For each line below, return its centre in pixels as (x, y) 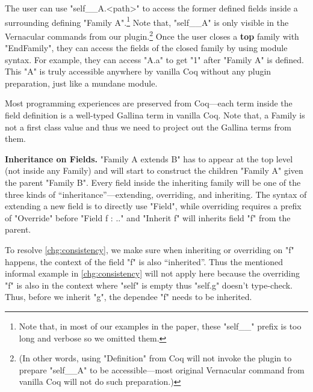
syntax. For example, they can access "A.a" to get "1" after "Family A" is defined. (154, 59)
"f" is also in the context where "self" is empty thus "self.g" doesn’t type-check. (149, 285)
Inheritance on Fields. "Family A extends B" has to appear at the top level (149, 158)
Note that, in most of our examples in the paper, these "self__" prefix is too (160, 326)
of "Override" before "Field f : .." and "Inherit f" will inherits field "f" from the (148, 217)
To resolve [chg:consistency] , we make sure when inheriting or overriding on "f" (150, 250)
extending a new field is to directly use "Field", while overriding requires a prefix (153, 206)
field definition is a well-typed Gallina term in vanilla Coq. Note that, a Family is (155, 115)
